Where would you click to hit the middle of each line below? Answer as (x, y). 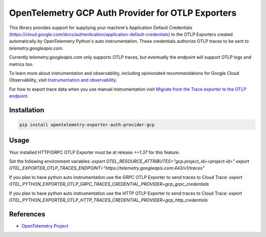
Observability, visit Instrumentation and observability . (63, 80)
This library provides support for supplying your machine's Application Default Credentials (101, 28)
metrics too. (21, 64)
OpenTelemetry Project (45, 226)
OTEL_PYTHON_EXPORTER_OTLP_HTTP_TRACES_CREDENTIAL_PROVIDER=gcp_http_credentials (108, 200)
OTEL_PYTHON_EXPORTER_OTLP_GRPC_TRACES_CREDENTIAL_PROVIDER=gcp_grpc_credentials (109, 184)
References (27, 214)
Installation (27, 110)
